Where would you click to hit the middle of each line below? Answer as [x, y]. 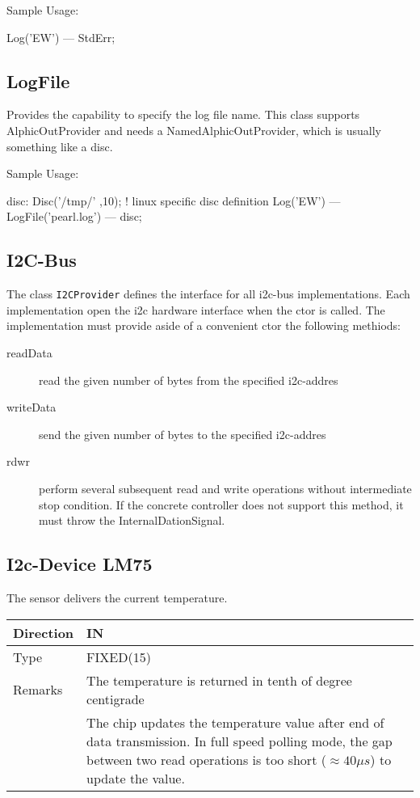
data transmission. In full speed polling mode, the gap [239, 741]
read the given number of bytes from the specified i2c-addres [189, 380]
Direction [44, 632]
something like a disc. [60, 146]
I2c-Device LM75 [80, 564]
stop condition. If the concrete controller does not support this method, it [221, 504]
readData [29, 353]
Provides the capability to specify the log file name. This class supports [183, 114]
